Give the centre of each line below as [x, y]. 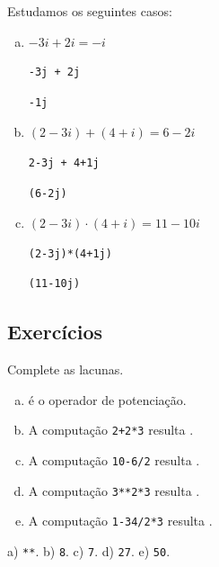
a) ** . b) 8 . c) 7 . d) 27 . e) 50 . [89, 550]
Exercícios [55, 332]
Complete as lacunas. [66, 369]
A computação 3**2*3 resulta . [114, 490]
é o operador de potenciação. [107, 399]
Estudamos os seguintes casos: [90, 11]
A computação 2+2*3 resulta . [111, 430]
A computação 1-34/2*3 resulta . [120, 521]
